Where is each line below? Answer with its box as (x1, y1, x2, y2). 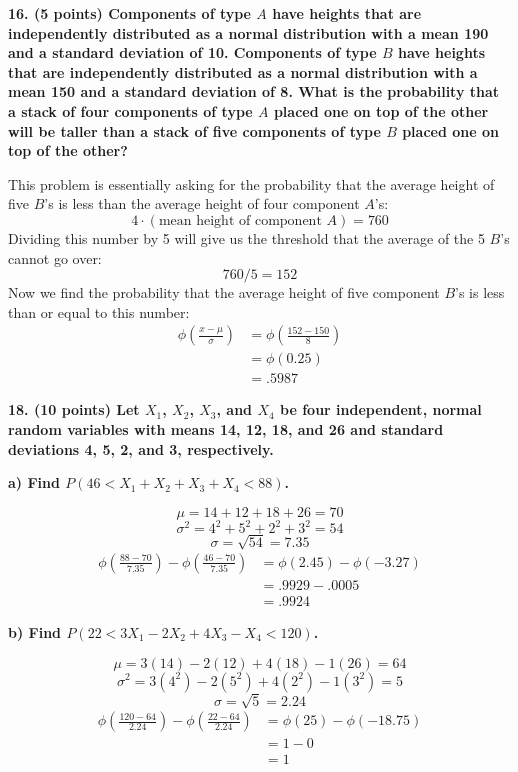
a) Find (8, 472, 60, 493)
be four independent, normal (280, 399, 482, 420)
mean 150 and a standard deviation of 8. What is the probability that (8, 81, 500, 102)
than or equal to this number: (8, 301, 190, 322)
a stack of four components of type (8, 100, 253, 121)
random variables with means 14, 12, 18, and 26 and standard (8, 419, 444, 439)
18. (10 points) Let (8, 399, 140, 420)
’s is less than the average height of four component (44, 193, 360, 214)
